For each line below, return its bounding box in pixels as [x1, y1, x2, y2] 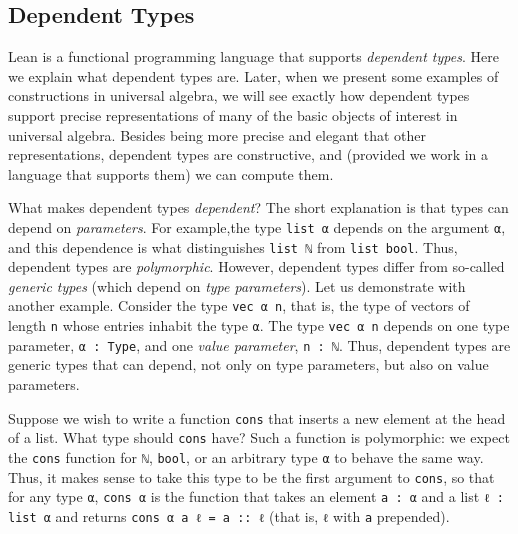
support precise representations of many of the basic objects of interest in [8, 104, 458, 125]
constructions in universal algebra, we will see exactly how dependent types [8, 85, 470, 106]
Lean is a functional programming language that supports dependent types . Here [8, 46, 499, 67]
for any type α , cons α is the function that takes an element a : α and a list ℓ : [8, 486, 504, 507]
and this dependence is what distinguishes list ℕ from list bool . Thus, [8, 236, 458, 257]
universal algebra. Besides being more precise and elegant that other [8, 124, 426, 145]
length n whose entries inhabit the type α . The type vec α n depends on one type [8, 315, 510, 336]
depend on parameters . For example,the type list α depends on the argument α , [8, 216, 506, 237]
